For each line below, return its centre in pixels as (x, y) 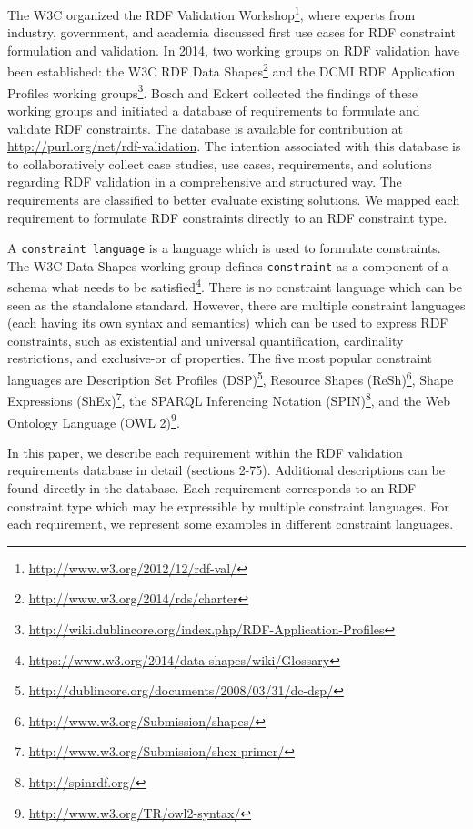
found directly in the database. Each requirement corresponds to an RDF (212, 487)
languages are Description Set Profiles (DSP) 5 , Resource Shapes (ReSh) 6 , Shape (231, 378)
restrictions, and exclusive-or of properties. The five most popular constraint (220, 358)
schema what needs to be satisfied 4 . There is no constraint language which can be (235, 286)
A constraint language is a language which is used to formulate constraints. (224, 248)
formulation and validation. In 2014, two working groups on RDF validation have (234, 50)
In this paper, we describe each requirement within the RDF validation (205, 452)
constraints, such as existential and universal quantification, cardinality (206, 340)
